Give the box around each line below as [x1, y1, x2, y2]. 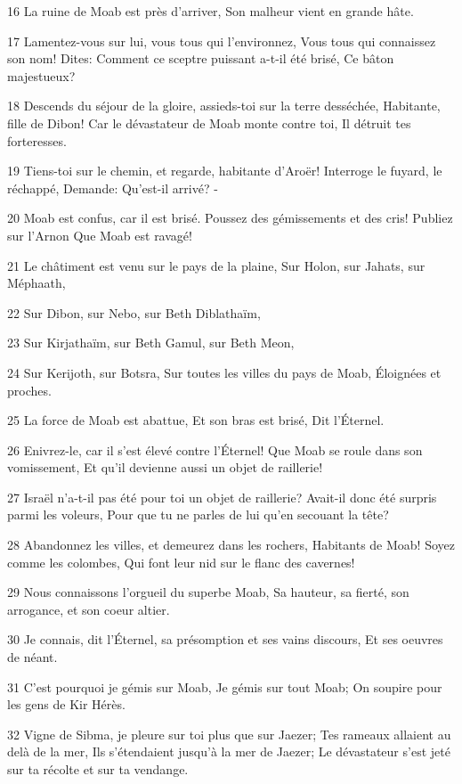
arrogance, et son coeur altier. [7, 600, 170, 618]
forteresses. [7, 131, 67, 150]
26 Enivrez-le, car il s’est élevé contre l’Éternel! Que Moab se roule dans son [7, 440, 423, 459]
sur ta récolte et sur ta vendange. [7, 760, 189, 778]
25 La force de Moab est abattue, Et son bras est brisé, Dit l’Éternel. [7, 411, 385, 429]
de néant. [7, 648, 58, 666]
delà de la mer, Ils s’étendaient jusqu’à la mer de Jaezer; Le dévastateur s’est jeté [7, 742, 450, 761]
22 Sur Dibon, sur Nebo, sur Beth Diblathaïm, [7, 303, 261, 322]
